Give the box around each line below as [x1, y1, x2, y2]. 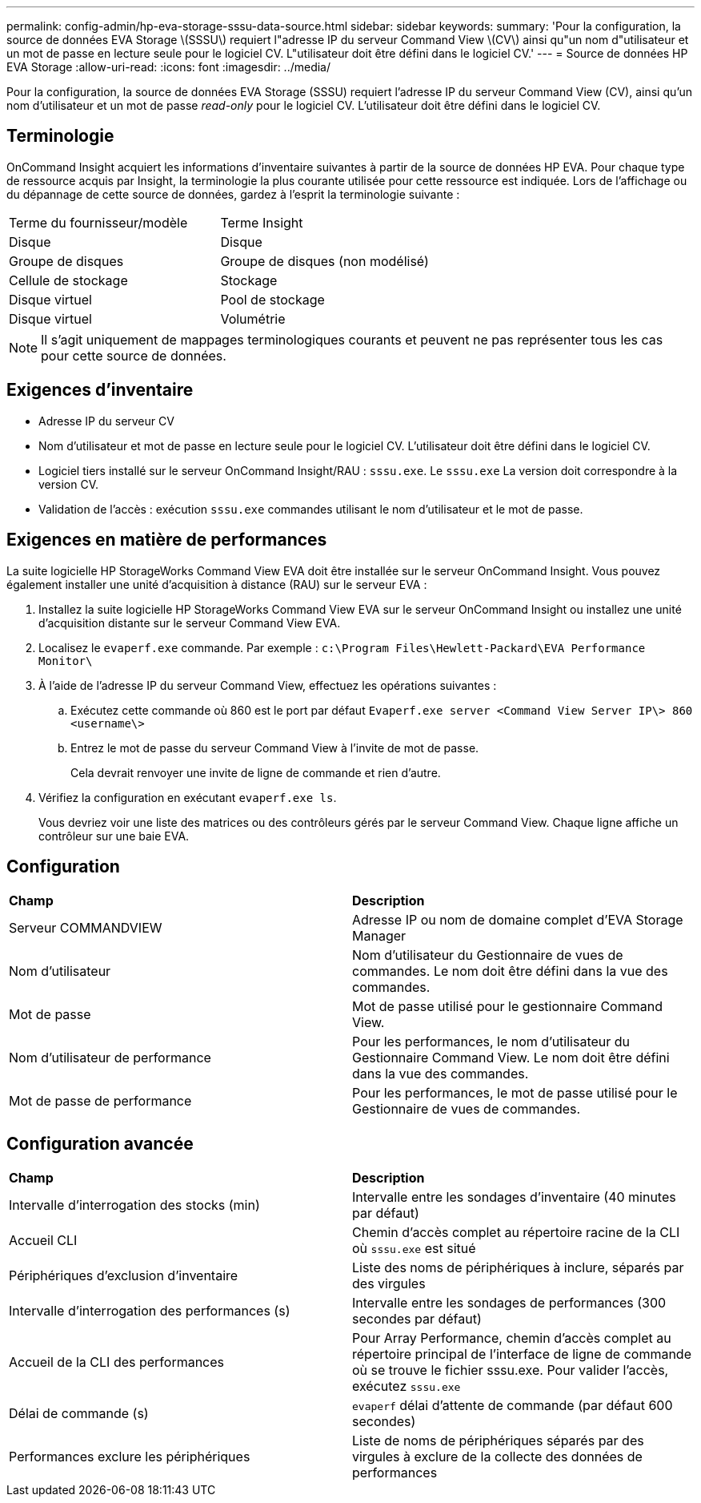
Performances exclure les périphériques [9, 1449, 250, 1465]
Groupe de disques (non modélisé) [220, 252, 429, 269]
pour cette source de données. [41, 347, 226, 364]
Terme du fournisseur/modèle [9, 214, 188, 231]
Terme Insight [220, 214, 303, 231]
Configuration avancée [6, 1133, 194, 1154]
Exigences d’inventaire [6, 380, 194, 401]
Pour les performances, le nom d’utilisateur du [352, 1034, 631, 1050]
